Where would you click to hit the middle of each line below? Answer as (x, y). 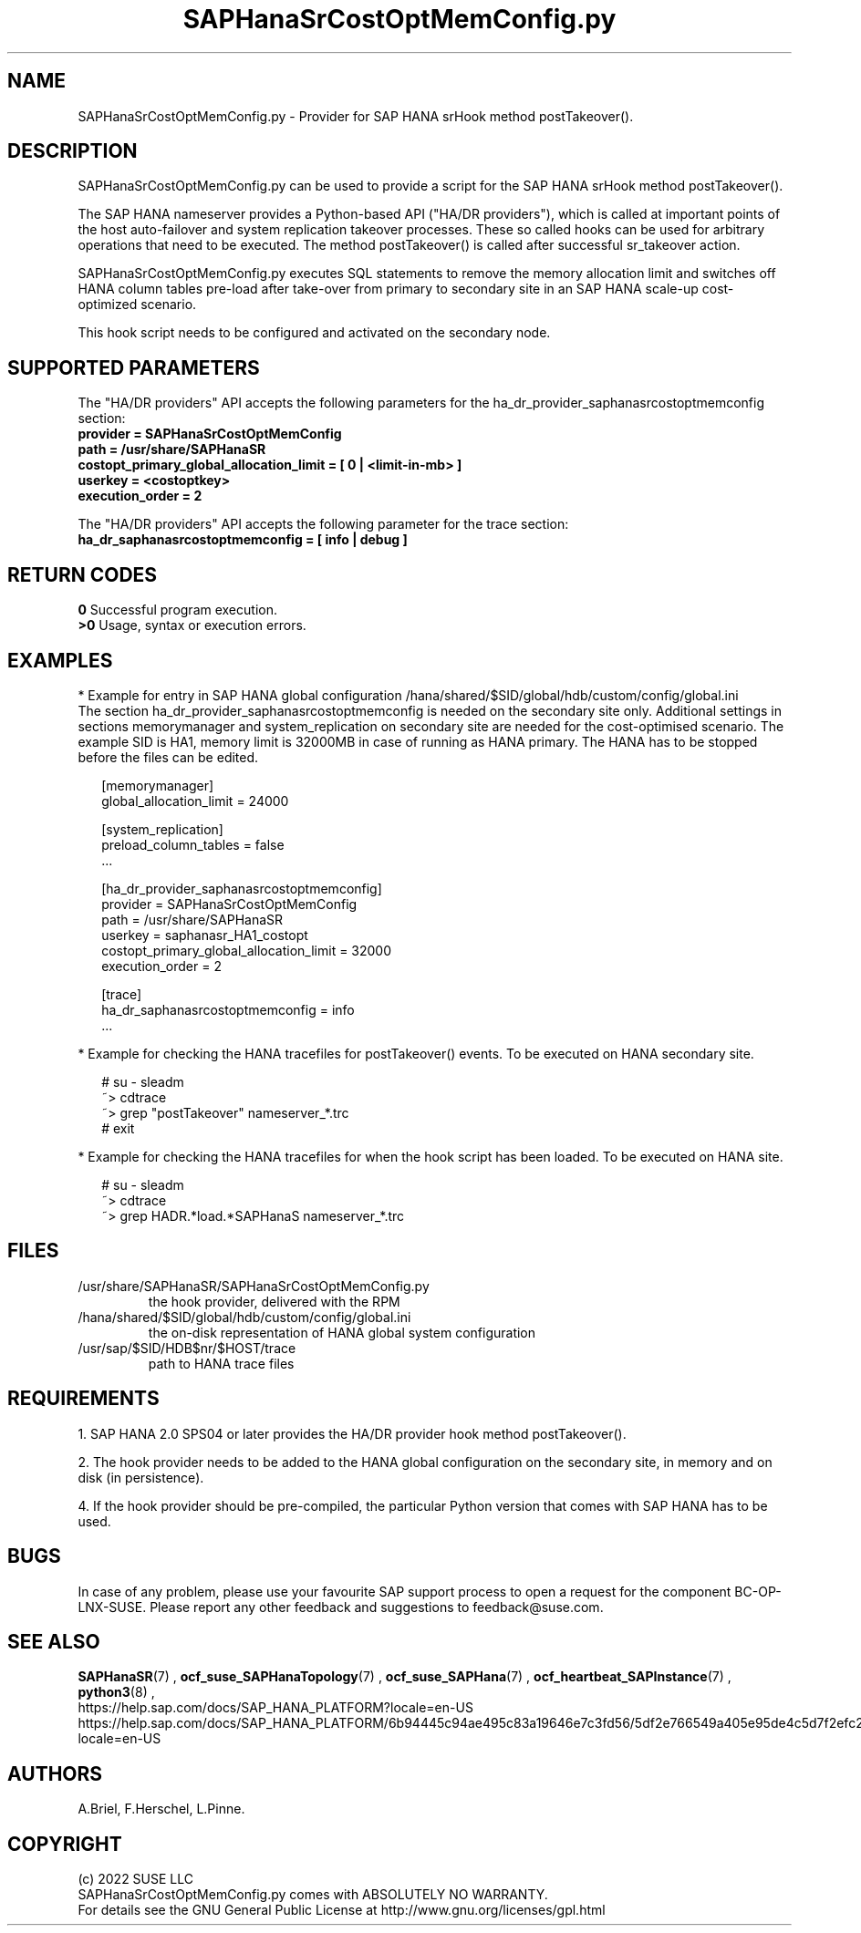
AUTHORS (55, 1773)
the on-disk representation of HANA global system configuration (342, 1332)
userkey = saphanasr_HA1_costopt (205, 935)
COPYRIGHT (65, 1844)
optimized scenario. (137, 305)
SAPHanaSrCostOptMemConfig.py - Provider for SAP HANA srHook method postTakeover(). (356, 116)
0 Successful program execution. (177, 610)
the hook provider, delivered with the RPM (274, 1301)
